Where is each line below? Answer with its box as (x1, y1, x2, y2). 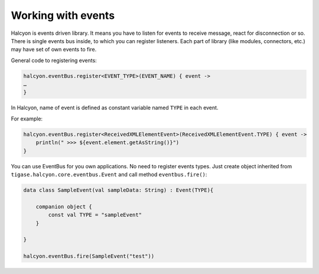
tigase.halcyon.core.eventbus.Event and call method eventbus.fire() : (11, 171, 207, 178)
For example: (11, 115, 43, 122)
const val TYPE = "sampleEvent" (48, 211, 142, 218)
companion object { (35, 203, 93, 210)
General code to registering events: (11, 57, 97, 64)
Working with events (11, 9, 115, 22)
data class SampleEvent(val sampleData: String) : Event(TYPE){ (23, 187, 214, 193)
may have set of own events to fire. (11, 46, 97, 53)
